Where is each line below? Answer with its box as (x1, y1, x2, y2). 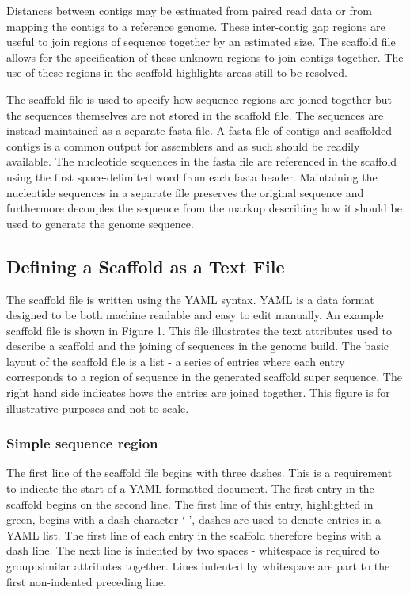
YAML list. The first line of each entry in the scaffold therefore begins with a (6, 526, 382, 543)
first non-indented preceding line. (6, 573, 167, 589)
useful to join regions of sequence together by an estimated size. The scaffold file (6, 33, 396, 50)
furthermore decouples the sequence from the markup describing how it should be (6, 200, 402, 216)
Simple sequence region (6, 433, 158, 453)
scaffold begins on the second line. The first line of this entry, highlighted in (6, 495, 374, 512)
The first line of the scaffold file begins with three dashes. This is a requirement (6, 464, 393, 481)
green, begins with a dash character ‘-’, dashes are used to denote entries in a (6, 511, 382, 528)
